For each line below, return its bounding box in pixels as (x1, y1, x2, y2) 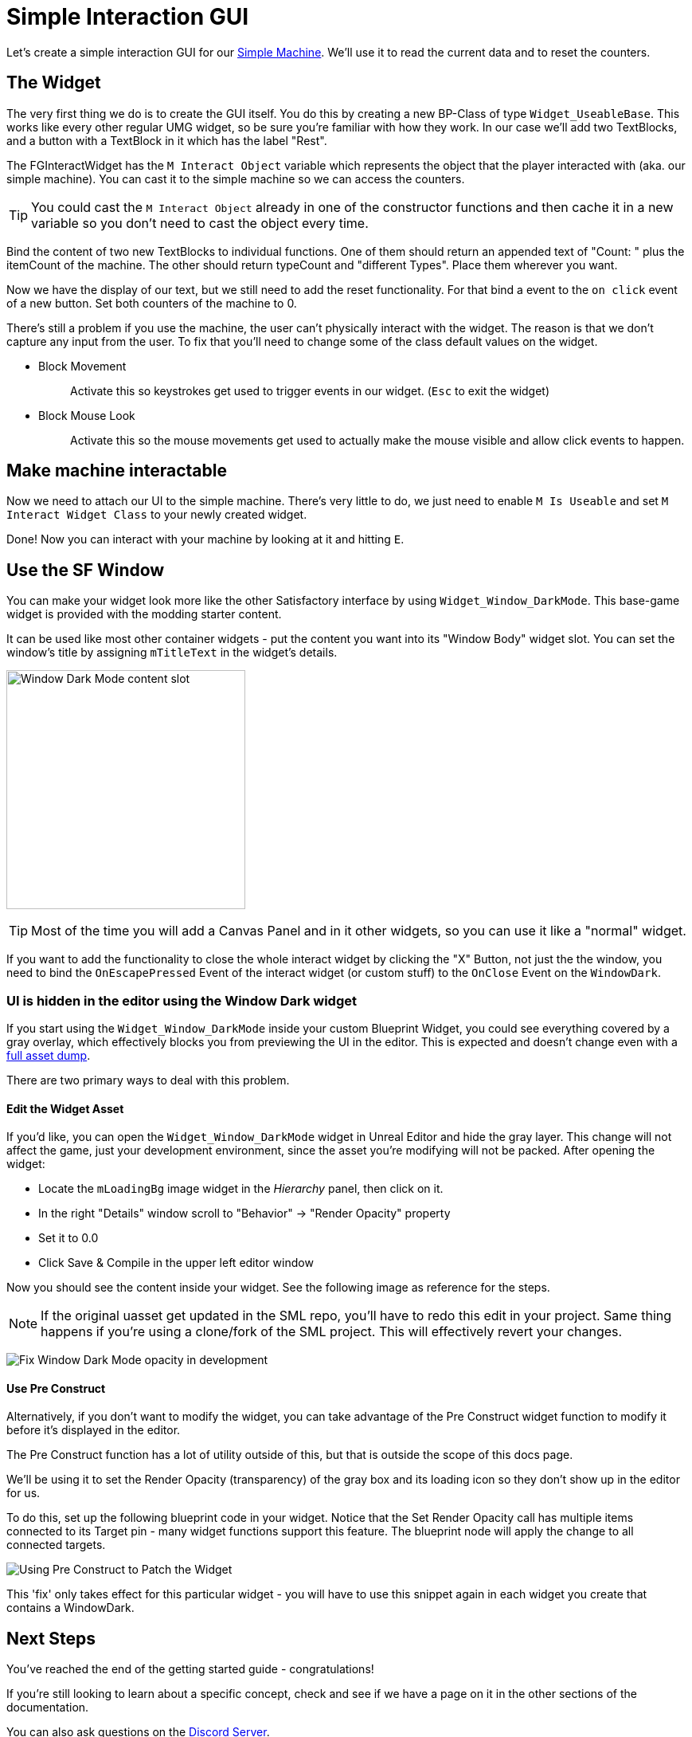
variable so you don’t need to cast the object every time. (31, 214, 369, 231)
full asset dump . (6, 1049, 91, 1063)
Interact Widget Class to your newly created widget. (6, 508, 307, 522)
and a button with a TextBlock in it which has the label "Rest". (6, 133, 327, 147)
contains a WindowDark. (6, 1601, 135, 1615)
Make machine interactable (6, 461, 227, 481)
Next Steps (6, 1628, 96, 1649)
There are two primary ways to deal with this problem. (6, 1073, 290, 1088)
